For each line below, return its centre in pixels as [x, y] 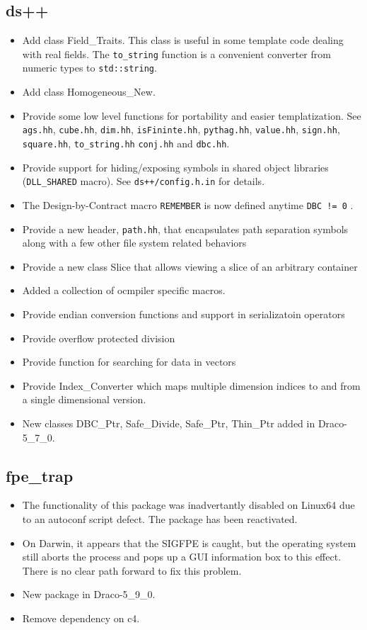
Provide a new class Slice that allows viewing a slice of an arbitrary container [190, 266]
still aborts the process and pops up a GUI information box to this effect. [182, 557]
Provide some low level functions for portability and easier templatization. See [192, 115]
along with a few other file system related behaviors [134, 243]
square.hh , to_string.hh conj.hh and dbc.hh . [126, 143]
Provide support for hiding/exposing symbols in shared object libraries [175, 167]
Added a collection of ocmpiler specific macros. [124, 290]
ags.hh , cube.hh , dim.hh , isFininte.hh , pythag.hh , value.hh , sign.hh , [181, 129]
